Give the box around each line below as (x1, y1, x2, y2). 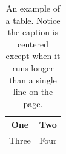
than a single (9, 73, 57, 86)
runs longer (12, 61, 54, 74)
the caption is (7, 26, 59, 38)
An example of (5, 2, 60, 14)
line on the (13, 85, 53, 98)
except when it (5, 49, 61, 62)
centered (17, 37, 48, 50)
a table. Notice (5, 13, 61, 26)
